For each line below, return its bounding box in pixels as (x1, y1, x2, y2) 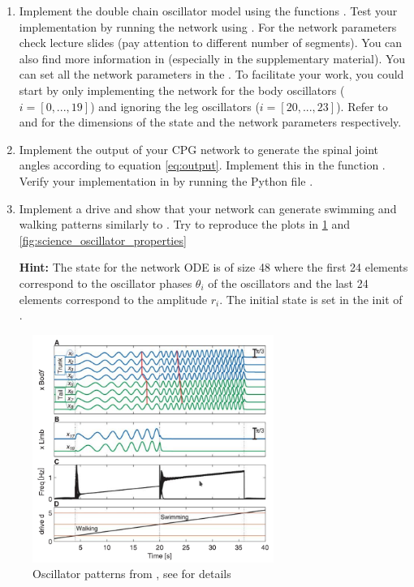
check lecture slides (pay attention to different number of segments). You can (19, 34, 403, 51)
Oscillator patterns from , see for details (32, 565, 231, 582)
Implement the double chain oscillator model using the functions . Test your (19, 2, 398, 19)
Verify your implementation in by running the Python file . (19, 172, 313, 189)
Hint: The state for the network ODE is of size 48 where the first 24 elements (19, 259, 408, 276)
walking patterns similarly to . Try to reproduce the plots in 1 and (19, 216, 351, 233)
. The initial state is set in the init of (219, 290, 403, 307)
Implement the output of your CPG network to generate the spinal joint (19, 140, 379, 157)
